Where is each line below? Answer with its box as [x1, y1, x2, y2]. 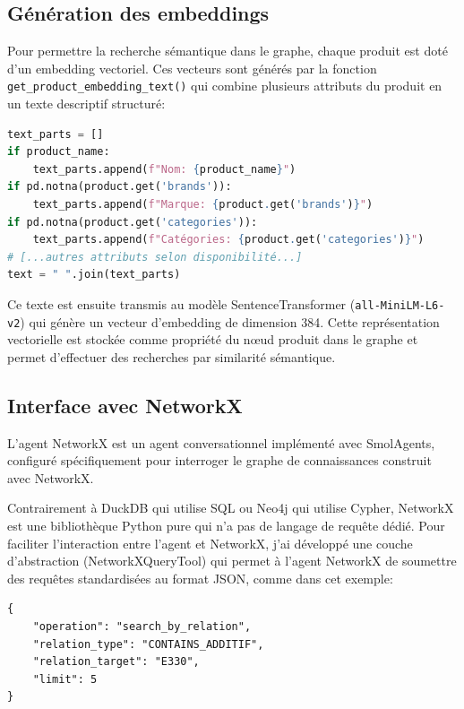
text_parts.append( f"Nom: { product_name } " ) [32, 162, 296, 176]
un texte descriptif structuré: [7, 94, 166, 113]
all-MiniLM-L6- [355, 298, 445, 312]
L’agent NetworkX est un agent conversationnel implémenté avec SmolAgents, [7, 433, 435, 452]
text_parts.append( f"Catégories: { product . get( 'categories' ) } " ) [32, 233, 425, 246]
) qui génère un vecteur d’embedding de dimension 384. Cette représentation [20, 312, 440, 331]
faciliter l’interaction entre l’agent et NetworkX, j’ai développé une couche [7, 533, 413, 552]
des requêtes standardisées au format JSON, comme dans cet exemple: [7, 568, 393, 587]
